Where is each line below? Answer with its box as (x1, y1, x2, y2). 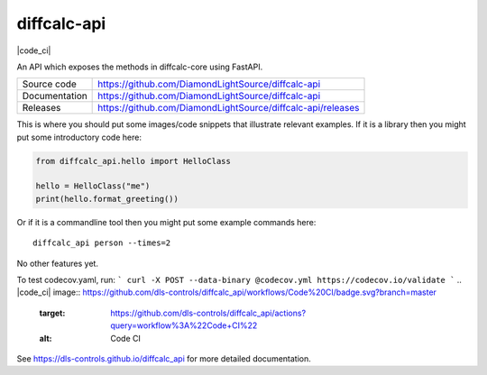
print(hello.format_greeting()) (35, 194, 179, 204)
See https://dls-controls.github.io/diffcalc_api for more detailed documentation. (16, 352, 311, 364)
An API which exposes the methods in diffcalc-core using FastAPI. (16, 61, 263, 72)
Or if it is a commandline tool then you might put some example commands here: (16, 216, 317, 227)
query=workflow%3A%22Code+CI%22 (110, 320, 258, 331)
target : (39, 307, 66, 318)
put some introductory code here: (16, 132, 142, 142)
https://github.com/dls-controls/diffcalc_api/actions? (110, 307, 307, 318)
